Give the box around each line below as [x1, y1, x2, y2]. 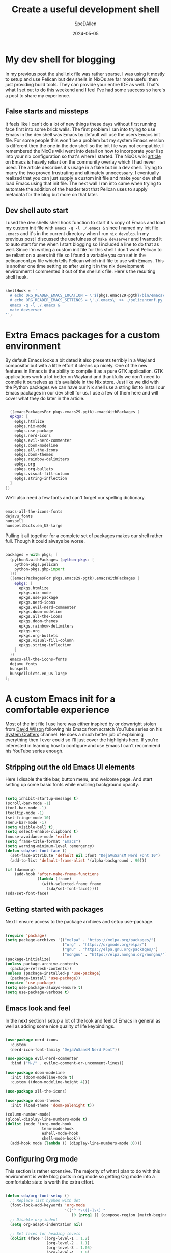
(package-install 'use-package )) [10, 976, 81, 981]
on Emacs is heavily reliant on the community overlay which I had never [5, 158, 155, 165]
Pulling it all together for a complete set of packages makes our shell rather [5, 532, 163, 539]
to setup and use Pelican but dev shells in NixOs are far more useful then [5, 76, 158, 82]
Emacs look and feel [5, 1004, 70, 1013]
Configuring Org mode [5, 1154, 78, 1163]
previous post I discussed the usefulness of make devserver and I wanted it [5, 236, 162, 242]
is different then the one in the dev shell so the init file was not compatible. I [5, 142, 164, 149]
